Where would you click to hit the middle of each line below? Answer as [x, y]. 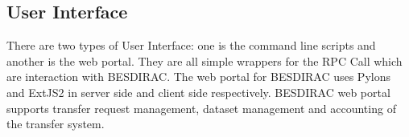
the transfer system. [56, 124]
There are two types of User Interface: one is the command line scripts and [191, 45]
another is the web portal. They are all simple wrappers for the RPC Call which [204, 60]
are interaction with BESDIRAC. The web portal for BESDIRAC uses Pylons [198, 77]
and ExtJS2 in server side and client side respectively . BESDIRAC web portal [198, 92]
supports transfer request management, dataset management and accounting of [201, 108]
